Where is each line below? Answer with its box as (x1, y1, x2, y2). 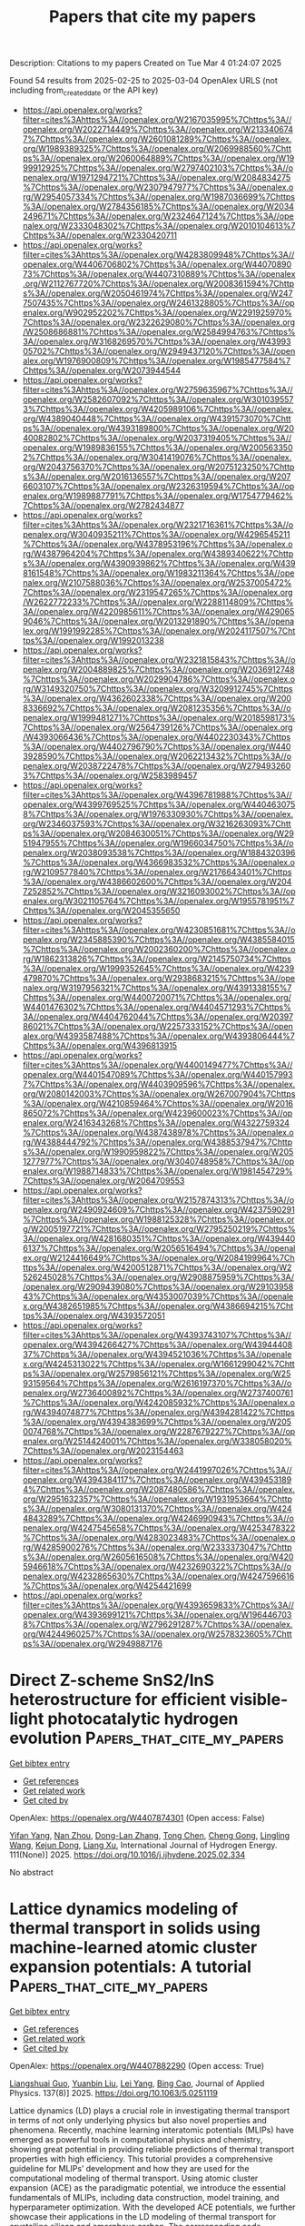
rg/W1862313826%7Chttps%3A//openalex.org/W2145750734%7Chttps (22, 953, 292, 964)
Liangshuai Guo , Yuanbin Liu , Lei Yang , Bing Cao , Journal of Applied (9, 2077, 265, 2089)
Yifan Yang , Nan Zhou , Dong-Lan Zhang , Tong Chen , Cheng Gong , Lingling (9, 1829, 290, 1840)
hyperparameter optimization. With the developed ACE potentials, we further (9, 2201, 296, 2212)
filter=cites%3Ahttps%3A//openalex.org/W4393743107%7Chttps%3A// (22, 1329, 292, 1340)
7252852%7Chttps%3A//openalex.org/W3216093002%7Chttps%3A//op (22, 885, 296, 896)
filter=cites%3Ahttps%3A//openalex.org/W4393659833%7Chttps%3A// (22, 1600, 295, 1610)
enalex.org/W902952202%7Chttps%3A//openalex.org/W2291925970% (22, 307, 292, 318)
